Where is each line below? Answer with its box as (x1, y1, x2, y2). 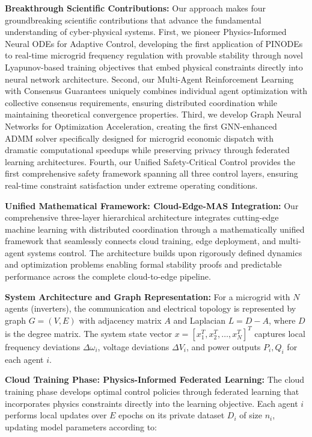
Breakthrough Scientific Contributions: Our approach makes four (5, 2, 266, 14)
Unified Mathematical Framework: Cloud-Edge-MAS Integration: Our (5, 199, 299, 212)
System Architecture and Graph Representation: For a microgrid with (5, 290, 290, 303)
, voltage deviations (97, 340, 170, 353)
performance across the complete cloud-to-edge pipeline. (5, 270, 211, 283)
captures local (254, 327, 305, 339)
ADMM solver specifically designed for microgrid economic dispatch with (5, 131, 274, 144)
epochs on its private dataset (118, 409, 225, 421)
